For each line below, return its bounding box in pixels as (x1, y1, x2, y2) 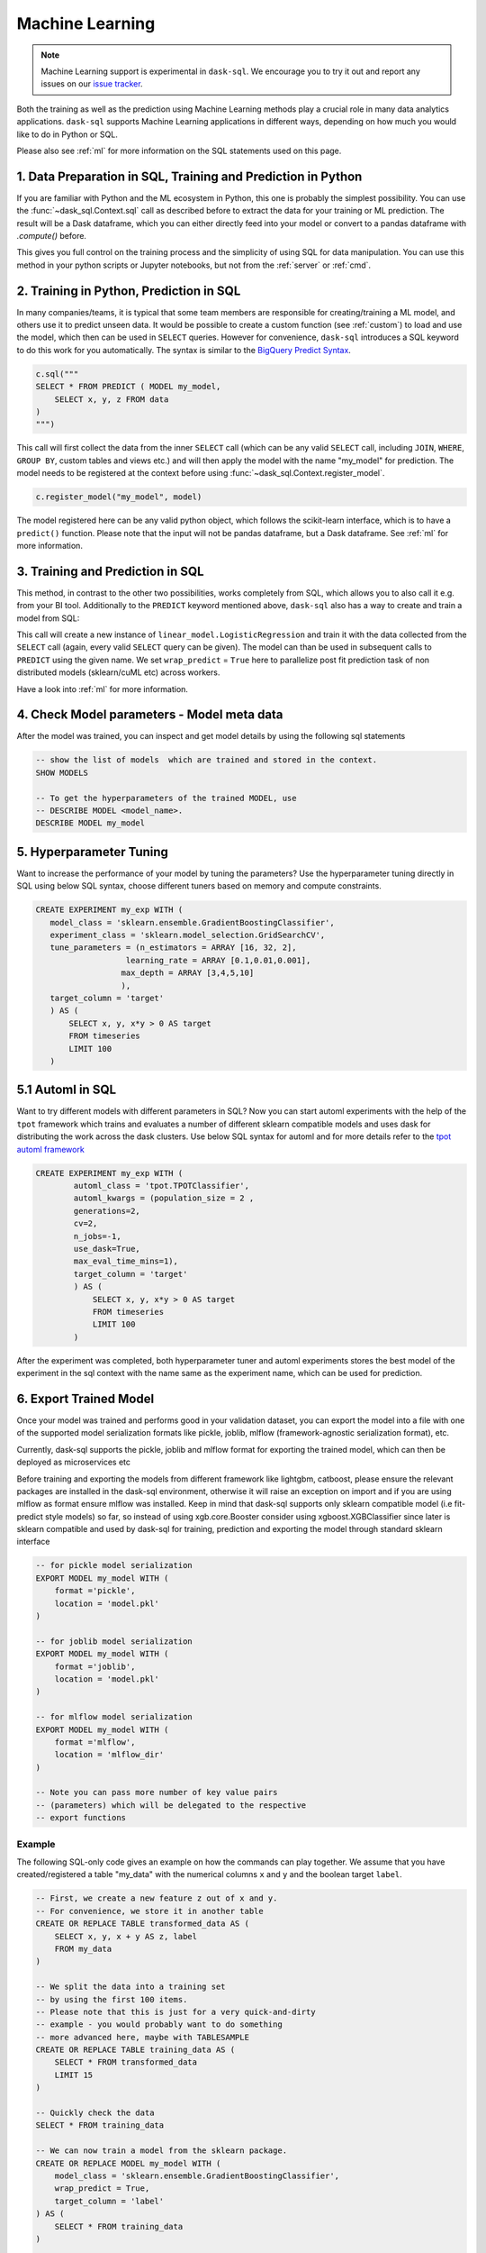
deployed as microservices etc (16, 1456, 130, 1468)
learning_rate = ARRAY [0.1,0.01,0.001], (125, 955, 311, 965)
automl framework (16, 1144, 85, 1154)
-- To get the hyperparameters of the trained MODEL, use (35, 793, 297, 803)
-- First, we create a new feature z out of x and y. (35, 1893, 278, 1903)
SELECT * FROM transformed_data (54, 2057, 198, 2067)
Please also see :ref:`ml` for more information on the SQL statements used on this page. (16, 145, 342, 156)
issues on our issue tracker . (40, 78, 143, 89)
